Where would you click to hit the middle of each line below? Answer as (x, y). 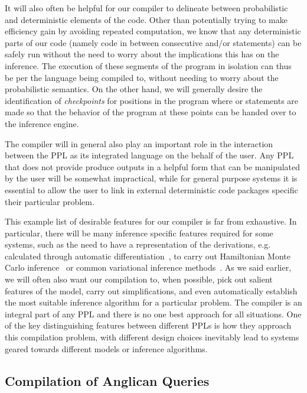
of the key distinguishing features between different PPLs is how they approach (148, 325)
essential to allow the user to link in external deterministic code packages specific (151, 189)
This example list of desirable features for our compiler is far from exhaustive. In (151, 221)
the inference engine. (42, 123)
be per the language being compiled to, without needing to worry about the (142, 77)
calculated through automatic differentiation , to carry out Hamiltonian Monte (148, 256)
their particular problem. (50, 201)
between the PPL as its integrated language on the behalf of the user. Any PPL (149, 155)
